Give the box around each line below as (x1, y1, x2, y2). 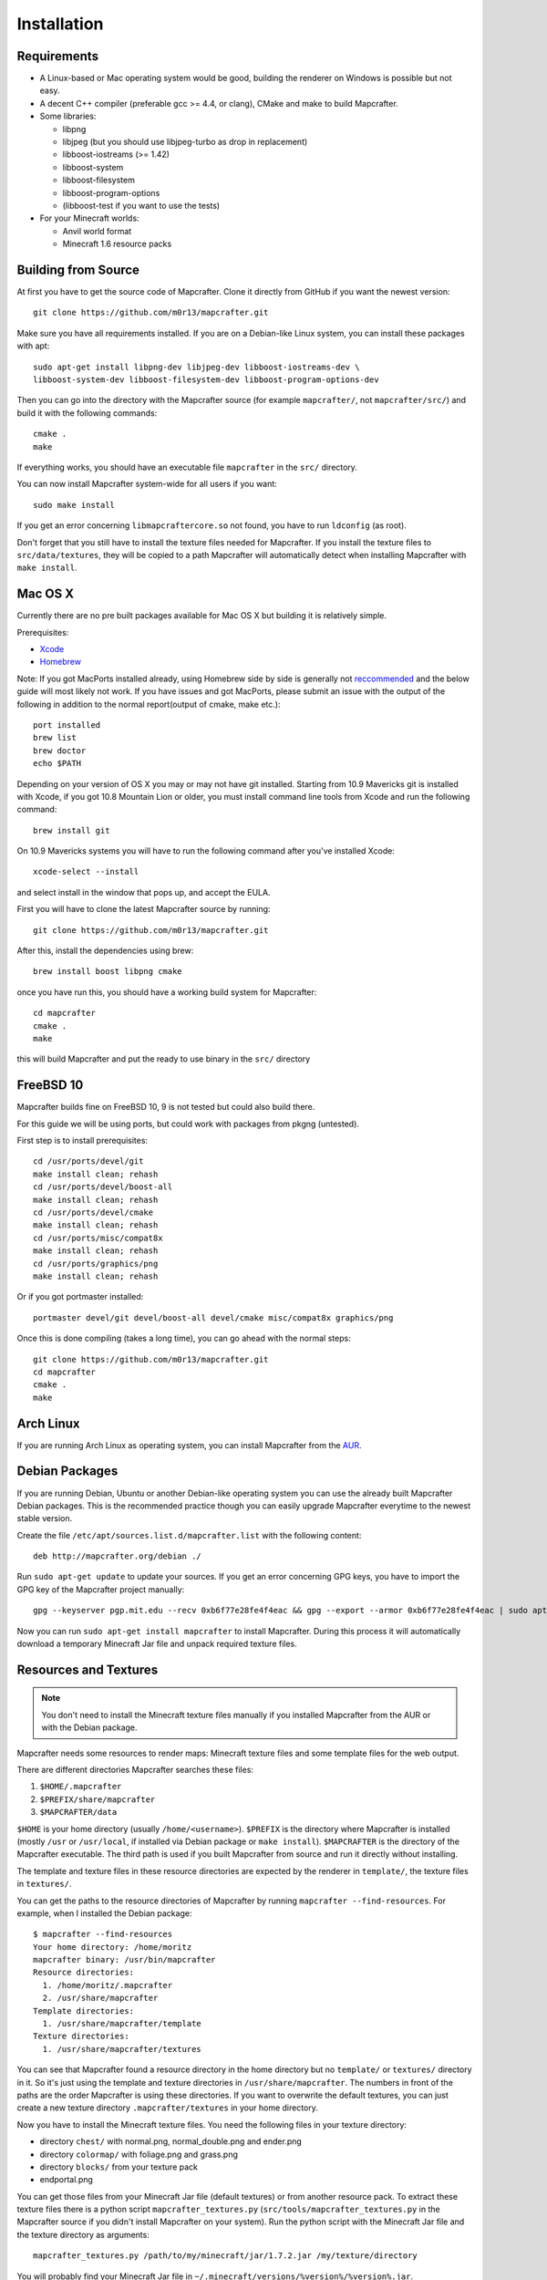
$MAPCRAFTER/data (39, 1807, 118, 1818)
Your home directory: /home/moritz (33, 1942, 192, 1952)
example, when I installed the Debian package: (16, 1907, 192, 1919)
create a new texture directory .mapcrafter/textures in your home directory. (16, 2102, 319, 2113)
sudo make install (33, 500, 116, 510)
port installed (33, 720, 101, 730)
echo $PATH (33, 758, 82, 769)
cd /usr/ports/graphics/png (33, 1259, 159, 1269)
